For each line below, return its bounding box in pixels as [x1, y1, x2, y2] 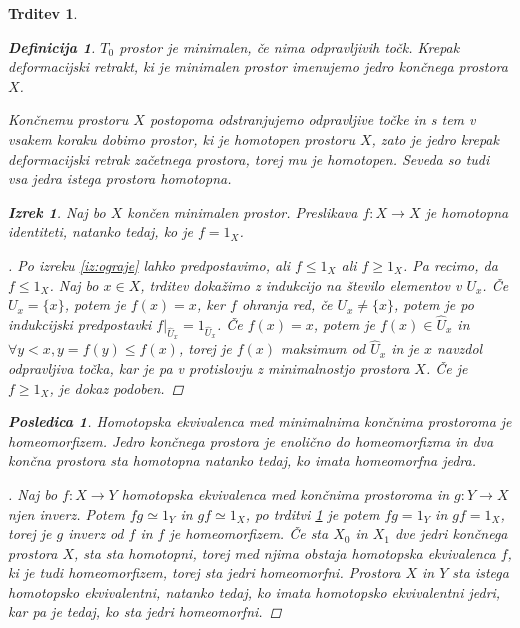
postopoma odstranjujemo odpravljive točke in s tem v [149, 109, 476, 130]
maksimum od [281, 338, 366, 359]
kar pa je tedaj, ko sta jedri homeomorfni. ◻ [8, 601, 282, 622]
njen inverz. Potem [8, 503, 125, 524]
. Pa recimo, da [403, 254, 498, 275]
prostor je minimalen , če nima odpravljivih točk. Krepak [119, 36, 460, 57]
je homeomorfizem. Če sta [169, 523, 329, 544]
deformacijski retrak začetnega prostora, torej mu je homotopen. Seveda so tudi [8, 148, 490, 169]
